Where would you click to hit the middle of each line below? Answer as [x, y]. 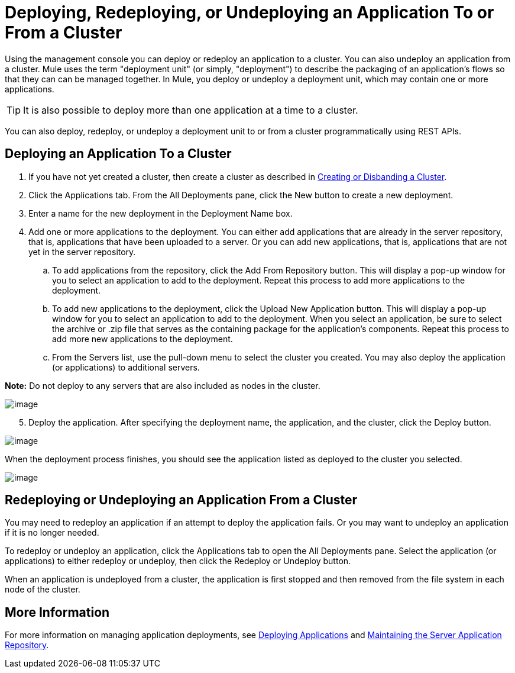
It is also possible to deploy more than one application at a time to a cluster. [191, 110]
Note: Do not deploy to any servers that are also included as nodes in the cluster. [163, 385]
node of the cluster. [43, 590]
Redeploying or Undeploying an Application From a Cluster [181, 500]
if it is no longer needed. [52, 533]
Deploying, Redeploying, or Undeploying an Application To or [250, 12]
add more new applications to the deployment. [142, 339]
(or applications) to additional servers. [126, 367]
